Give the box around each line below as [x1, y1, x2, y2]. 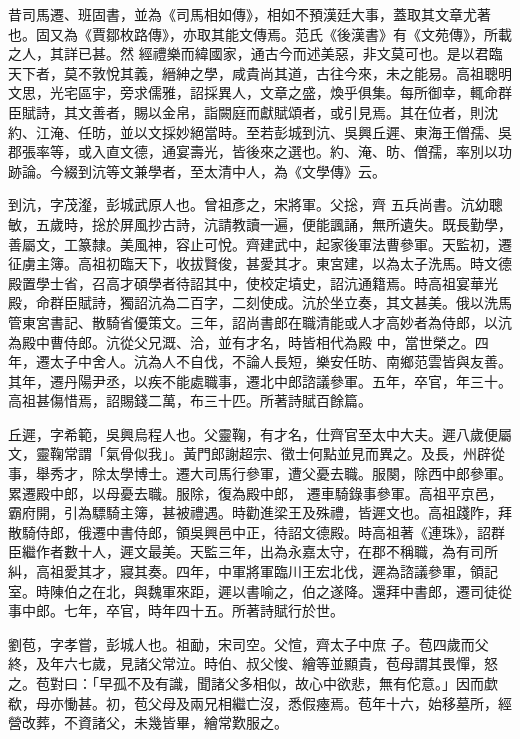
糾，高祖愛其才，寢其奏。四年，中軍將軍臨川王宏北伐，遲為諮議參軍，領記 [8, 561, 498, 582]
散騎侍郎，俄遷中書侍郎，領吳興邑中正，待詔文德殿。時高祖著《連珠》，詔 [8, 521, 491, 542]
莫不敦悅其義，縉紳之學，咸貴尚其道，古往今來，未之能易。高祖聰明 [63, 62, 512, 83]
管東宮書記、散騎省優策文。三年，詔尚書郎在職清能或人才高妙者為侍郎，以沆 [8, 311, 512, 332]
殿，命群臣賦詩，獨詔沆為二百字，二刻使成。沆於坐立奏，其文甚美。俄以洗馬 [8, 292, 512, 313]
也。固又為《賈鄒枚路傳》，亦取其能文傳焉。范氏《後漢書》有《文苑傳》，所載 [8, 23, 512, 44]
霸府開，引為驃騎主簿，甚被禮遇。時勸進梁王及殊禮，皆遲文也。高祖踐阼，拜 [8, 502, 512, 523]
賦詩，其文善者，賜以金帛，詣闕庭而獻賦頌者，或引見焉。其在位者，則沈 [21, 101, 498, 122]
